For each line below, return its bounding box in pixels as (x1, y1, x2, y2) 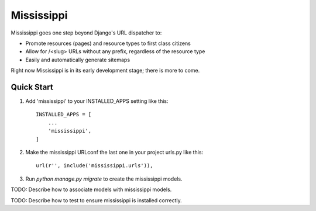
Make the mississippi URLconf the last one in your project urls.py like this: (25, 148, 204, 155)
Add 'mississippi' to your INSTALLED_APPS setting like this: (25, 98, 169, 105)
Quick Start (11, 82, 53, 92)
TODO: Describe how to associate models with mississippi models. (11, 186, 172, 193)
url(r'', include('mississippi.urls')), (36, 162, 153, 169)
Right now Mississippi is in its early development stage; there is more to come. (11, 67, 200, 74)
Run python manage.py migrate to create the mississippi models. (25, 175, 183, 182)
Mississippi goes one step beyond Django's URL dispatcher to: (11, 29, 162, 36)
